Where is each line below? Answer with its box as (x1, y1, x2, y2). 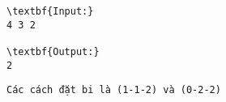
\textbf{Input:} (6, 6, 94, 17)
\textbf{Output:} (6, 45, 100, 57)
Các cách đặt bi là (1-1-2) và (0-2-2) (6, 84, 221, 96)
